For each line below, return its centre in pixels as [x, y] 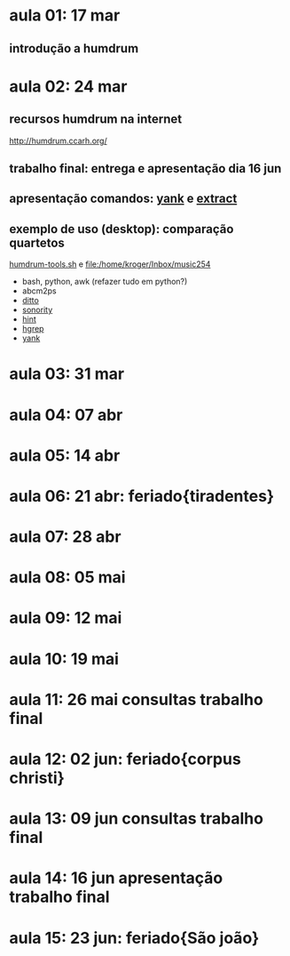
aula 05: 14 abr [65, 455]
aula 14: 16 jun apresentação [116, 878]
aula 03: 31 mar [67, 374]
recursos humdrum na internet [96, 120]
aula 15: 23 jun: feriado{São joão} [134, 938]
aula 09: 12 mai [66, 618]
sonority [37, 310]
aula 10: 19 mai [64, 659]
